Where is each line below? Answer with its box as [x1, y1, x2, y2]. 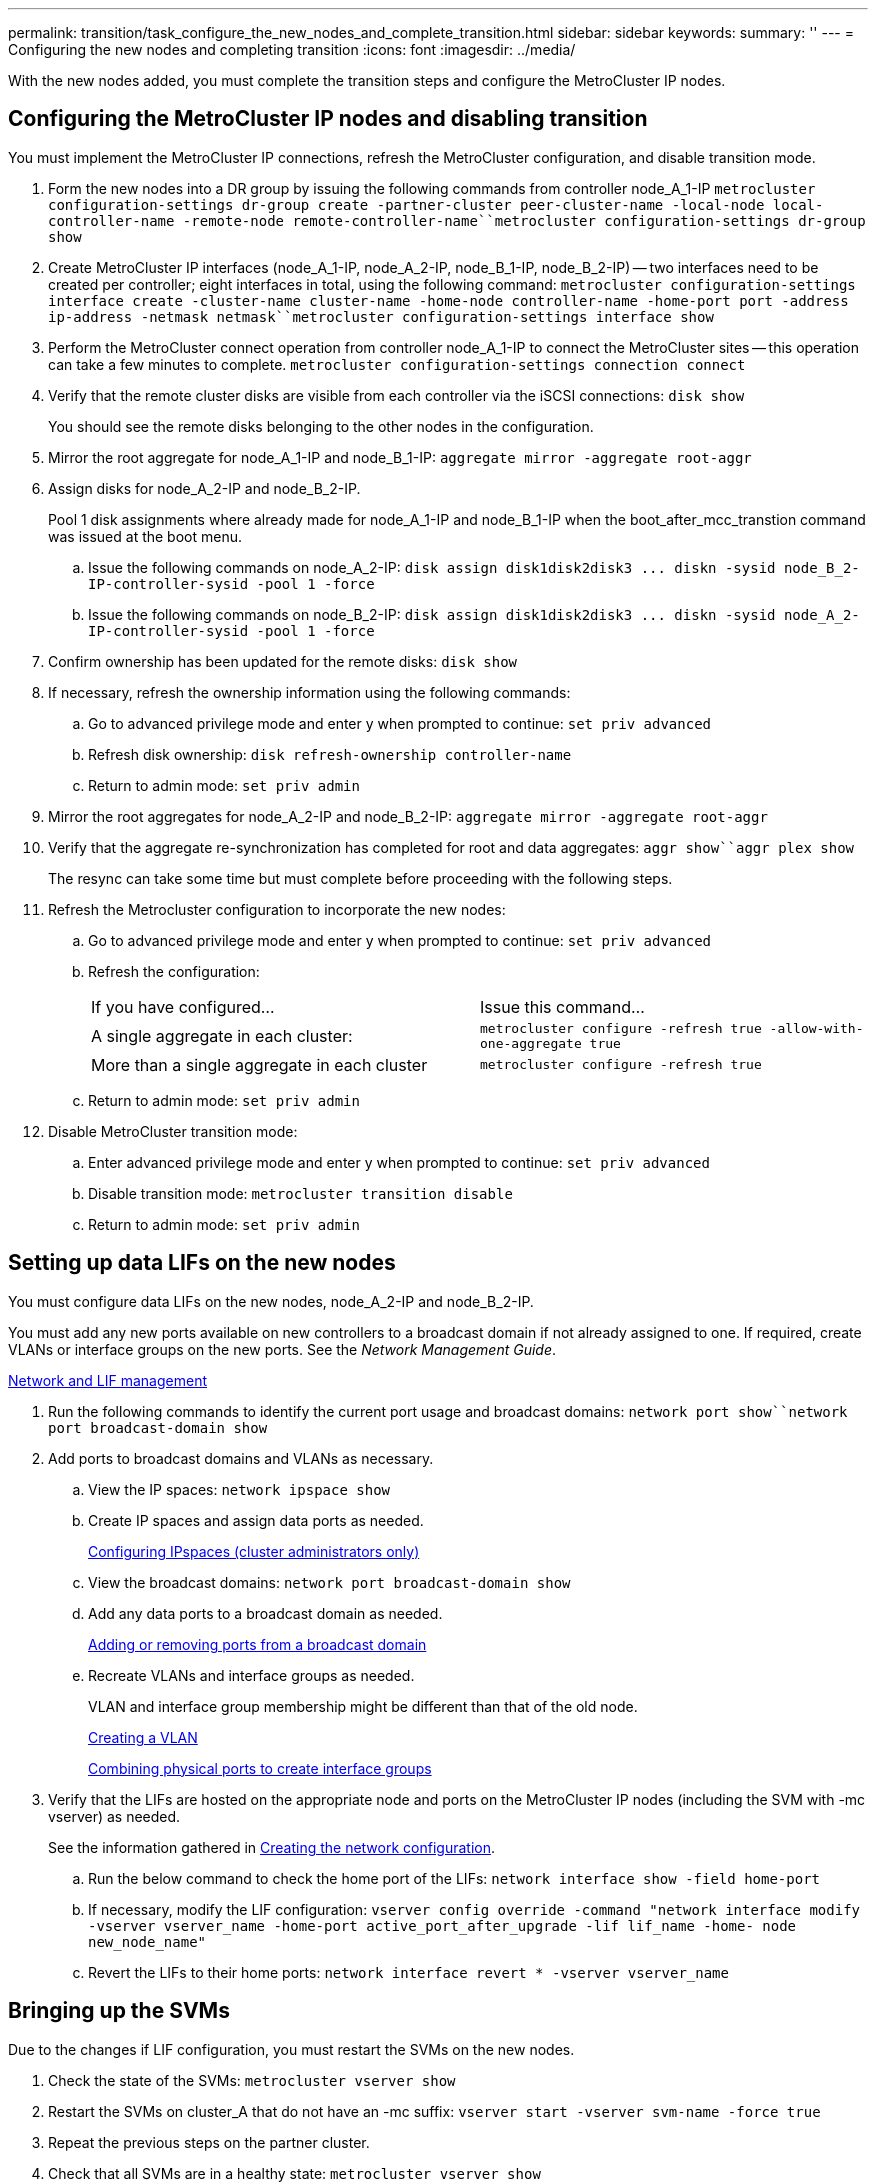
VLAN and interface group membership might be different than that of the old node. [88, 1697, 638, 1715]
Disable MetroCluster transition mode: [48, 1122, 298, 1140]
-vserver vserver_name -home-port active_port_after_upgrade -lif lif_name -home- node [88, 1917, 797, 1934]
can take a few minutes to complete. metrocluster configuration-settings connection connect [48, 355, 746, 373]
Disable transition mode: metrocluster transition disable [88, 1184, 513, 1202]
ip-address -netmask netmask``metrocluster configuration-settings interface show [48, 308, 714, 325]
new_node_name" [88, 1933, 207, 1950]
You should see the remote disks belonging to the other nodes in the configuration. [48, 417, 594, 435]
